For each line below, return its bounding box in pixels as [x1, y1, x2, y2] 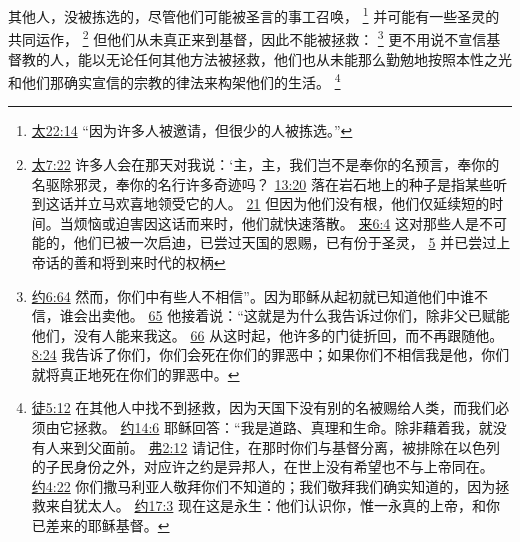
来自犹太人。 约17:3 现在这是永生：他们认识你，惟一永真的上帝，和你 [45, 495, 501, 516]
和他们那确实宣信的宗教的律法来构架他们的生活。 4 [8, 69, 341, 92]
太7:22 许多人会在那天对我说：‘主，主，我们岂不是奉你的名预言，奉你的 [31, 153, 500, 174]
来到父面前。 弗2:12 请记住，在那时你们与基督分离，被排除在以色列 [59, 436, 501, 457]
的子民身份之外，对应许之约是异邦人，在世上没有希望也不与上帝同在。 [31, 456, 494, 477]
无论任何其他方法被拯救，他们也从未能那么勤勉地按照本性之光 [105, 48, 512, 69]
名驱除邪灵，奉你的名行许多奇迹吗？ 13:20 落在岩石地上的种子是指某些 [31, 173, 494, 194]
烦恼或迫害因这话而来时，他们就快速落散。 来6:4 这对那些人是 [73, 212, 480, 233]
